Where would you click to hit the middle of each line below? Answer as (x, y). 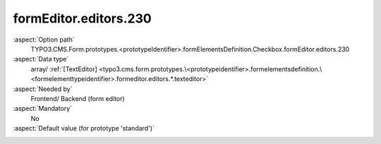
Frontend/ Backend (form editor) (78, 98)
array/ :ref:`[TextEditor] (64, 69)
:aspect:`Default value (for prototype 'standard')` (84, 128)
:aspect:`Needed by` (43, 89)
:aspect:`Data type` (41, 59)
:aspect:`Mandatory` (43, 109)
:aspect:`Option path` (44, 40)
